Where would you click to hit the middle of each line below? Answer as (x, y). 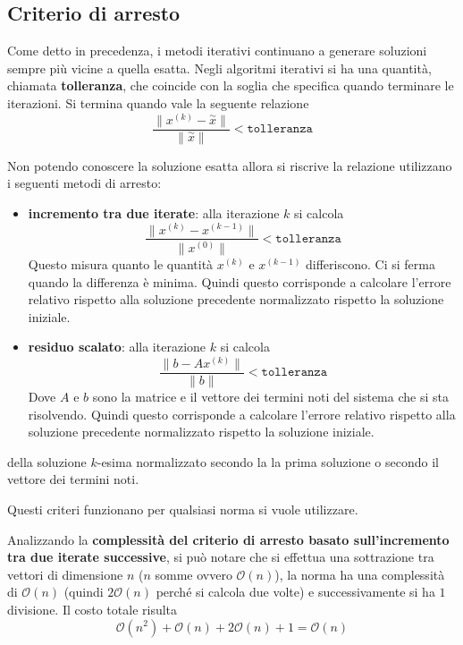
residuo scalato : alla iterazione (117, 347)
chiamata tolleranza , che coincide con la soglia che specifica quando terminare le (231, 85)
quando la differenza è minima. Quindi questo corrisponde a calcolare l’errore (240, 281)
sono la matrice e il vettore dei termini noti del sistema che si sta (270, 396)
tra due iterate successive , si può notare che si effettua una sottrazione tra (221, 557)
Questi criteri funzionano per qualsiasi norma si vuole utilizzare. (183, 509)
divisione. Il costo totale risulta (93, 609)
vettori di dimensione (65, 574)
